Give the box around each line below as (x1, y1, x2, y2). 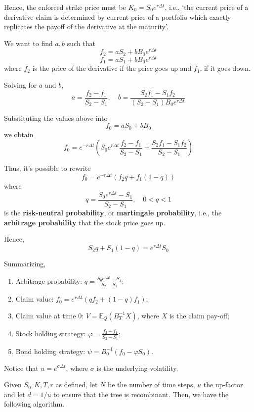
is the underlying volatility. (96, 362, 178, 373)
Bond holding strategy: (15, 346, 85, 356)
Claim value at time (15, 310, 76, 320)
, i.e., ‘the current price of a (165, 2, 249, 12)
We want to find (4, 38, 53, 48)
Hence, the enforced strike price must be (4, 2, 126, 12)
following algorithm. (4, 399, 65, 409)
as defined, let (55, 379, 98, 390)
